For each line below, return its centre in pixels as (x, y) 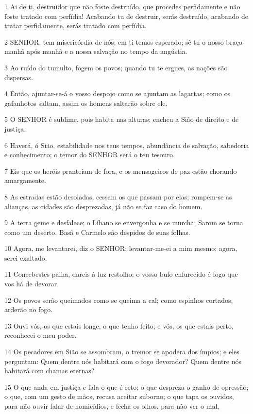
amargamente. (25, 180)
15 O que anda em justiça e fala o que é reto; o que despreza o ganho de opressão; (126, 387)
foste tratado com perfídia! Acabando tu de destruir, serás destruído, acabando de (126, 16)
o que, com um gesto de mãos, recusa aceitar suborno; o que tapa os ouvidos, (119, 396)
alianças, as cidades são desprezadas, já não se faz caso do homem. (103, 206)
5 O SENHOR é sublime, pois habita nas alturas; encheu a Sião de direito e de (122, 119)
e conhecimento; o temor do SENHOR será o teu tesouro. (90, 155)
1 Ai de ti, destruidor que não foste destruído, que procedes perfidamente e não (122, 6)
